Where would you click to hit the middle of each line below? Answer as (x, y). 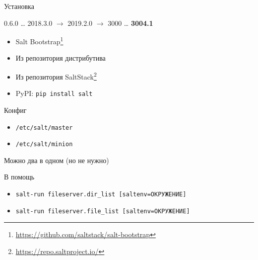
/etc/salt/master (44, 128)
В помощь (19, 177)
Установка (19, 6)
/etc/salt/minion (44, 144)
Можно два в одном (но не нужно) (57, 160)
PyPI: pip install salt (54, 93)
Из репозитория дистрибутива (61, 58)
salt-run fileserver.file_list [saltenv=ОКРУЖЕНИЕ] (103, 211)
